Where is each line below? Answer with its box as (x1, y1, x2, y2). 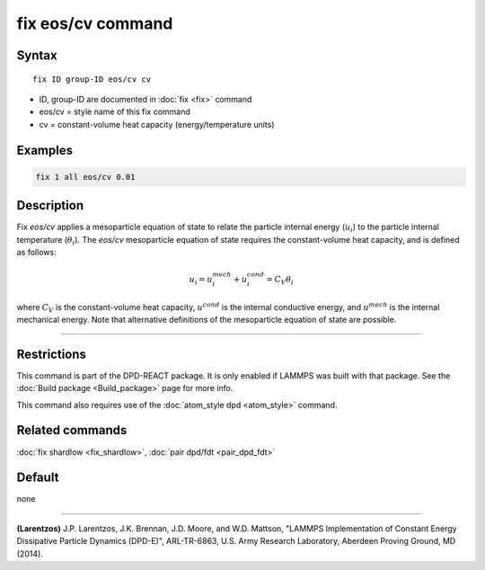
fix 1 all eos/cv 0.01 (35, 172, 136, 182)
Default (16, 470, 59, 485)
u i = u (189, 274, 213, 287)
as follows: (16, 247, 57, 258)
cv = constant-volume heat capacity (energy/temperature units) (39, 119, 275, 129)
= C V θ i (266, 274, 294, 287)
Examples (16, 142, 74, 157)
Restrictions (16, 346, 87, 361)
